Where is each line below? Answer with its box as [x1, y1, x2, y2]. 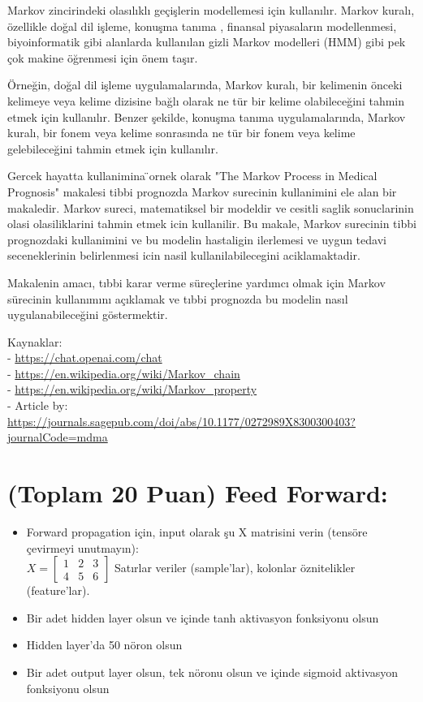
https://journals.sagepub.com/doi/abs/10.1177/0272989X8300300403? [7, 412, 356, 429]
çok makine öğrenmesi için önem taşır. [7, 49, 198, 66]
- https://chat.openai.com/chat [7, 349, 162, 366]
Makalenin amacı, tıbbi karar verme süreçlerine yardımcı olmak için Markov [7, 273, 386, 291]
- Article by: [7, 397, 68, 414]
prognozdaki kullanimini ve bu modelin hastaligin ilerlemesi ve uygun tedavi [7, 230, 386, 248]
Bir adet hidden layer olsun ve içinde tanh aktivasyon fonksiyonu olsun [26, 609, 379, 626]
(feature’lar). [26, 582, 90, 599]
